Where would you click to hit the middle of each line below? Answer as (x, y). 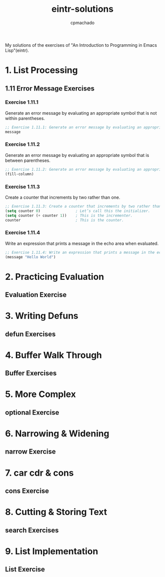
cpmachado (82, 23)
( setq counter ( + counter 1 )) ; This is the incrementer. (69, 215)
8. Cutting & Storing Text (56, 512)
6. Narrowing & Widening (57, 433)
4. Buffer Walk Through (54, 355)
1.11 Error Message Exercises (50, 88)
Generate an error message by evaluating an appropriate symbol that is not (81, 113)
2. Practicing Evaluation (55, 277)
